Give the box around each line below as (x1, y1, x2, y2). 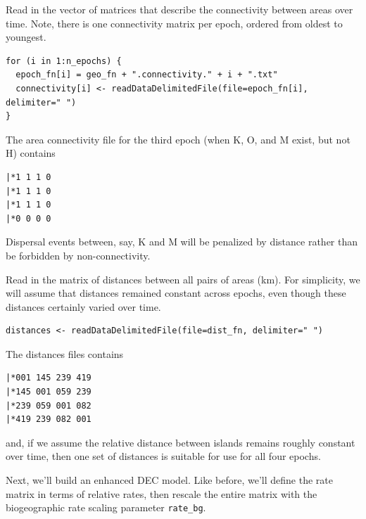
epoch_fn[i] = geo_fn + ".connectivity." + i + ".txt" (15, 70, 278, 80)
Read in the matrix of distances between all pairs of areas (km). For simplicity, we (6, 271, 360, 286)
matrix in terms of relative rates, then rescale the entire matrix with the (6, 486, 317, 501)
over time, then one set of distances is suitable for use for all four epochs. (6, 449, 321, 463)
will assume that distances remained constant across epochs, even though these (6, 286, 346, 300)
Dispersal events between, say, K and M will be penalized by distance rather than (6, 234, 358, 249)
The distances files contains (6, 346, 124, 361)
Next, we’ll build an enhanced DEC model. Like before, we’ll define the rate (6, 473, 333, 487)
